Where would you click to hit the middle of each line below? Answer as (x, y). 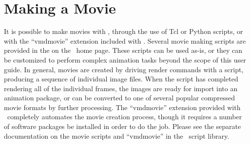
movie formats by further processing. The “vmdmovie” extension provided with (122, 107)
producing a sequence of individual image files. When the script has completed (121, 79)
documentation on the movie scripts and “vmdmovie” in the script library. (117, 136)
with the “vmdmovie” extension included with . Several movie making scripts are (125, 40)
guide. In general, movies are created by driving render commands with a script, (124, 69)
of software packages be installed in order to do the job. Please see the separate (123, 126)
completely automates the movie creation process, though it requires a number (125, 117)
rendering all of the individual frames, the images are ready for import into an (121, 88)
